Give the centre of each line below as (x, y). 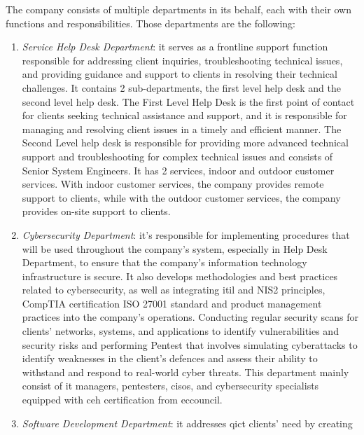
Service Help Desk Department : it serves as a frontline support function (175, 47)
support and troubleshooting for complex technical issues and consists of (177, 156)
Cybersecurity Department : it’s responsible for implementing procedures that (186, 234)
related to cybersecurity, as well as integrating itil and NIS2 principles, (174, 290)
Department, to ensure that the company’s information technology (164, 262)
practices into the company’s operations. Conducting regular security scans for (190, 317)
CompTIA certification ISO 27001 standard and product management (172, 303)
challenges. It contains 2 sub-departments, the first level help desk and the (181, 87)
